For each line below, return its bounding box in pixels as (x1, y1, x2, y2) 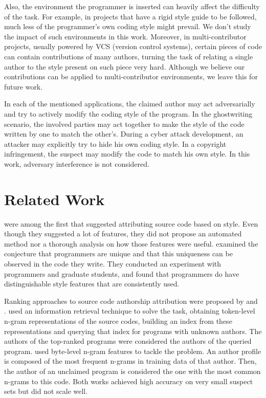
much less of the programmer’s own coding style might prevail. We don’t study (4, 21, 251, 32)
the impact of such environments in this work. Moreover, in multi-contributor (4, 31, 247, 41)
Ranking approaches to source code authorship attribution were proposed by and (4, 295, 258, 306)
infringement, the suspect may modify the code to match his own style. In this (4, 148, 250, 159)
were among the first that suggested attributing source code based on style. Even (4, 218, 258, 229)
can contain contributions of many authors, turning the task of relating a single (4, 51, 253, 61)
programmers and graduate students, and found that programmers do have (4, 268, 239, 279)
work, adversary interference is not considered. (4, 158, 149, 169)
